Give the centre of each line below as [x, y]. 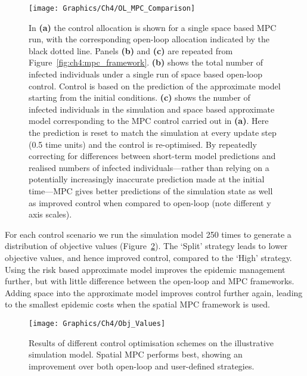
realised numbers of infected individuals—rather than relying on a [149, 167]
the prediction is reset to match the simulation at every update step [153, 132]
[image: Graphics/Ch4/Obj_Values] [97, 323]
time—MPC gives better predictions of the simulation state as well [151, 190]
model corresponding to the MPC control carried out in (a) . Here [149, 121]
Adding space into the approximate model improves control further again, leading [154, 292]
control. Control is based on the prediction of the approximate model [155, 86]
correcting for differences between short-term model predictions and [152, 156]
